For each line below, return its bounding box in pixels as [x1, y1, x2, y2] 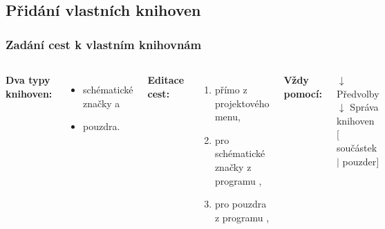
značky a [83, 95, 120, 110]
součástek [336, 140, 377, 154]
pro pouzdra [214, 196, 267, 211]
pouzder [342, 154, 377, 168]
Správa [350, 100, 379, 114]
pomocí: [283, 86, 322, 100]
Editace [147, 73, 185, 86]
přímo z [214, 82, 247, 96]
